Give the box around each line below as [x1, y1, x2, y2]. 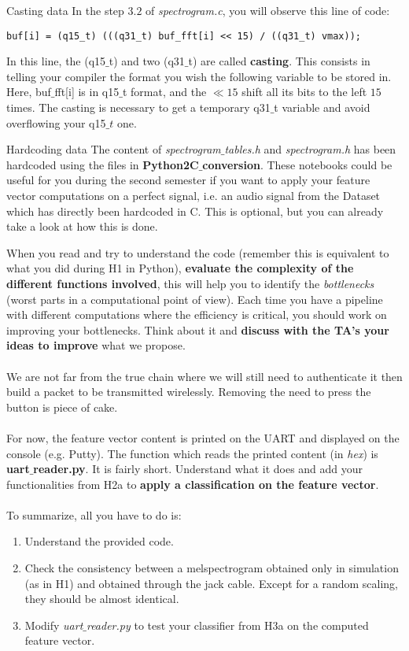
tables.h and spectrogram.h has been [224, 141, 396, 157]
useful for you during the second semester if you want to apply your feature [6, 172, 370, 188]
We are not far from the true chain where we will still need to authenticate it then [6, 368, 403, 384]
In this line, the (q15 [6, 53, 106, 69]
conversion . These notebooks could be [202, 156, 392, 172]
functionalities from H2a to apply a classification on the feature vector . [6, 475, 379, 492]
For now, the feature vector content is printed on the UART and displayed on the [6, 429, 400, 446]
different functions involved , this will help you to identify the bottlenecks [6, 275, 374, 291]
